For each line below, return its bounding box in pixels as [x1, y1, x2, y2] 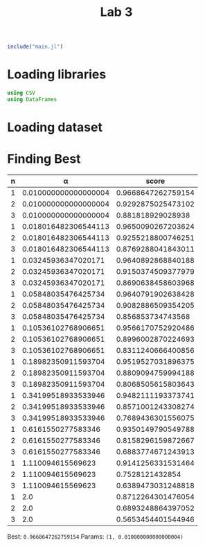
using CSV [7, 89, 36, 96]
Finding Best [7, 151, 81, 167]
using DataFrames [7, 96, 57, 103]
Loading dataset [7, 119, 102, 135]
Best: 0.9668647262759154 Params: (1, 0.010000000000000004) [7, 532, 184, 541]
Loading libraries [7, 67, 107, 83]
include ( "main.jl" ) [7, 43, 64, 51]
